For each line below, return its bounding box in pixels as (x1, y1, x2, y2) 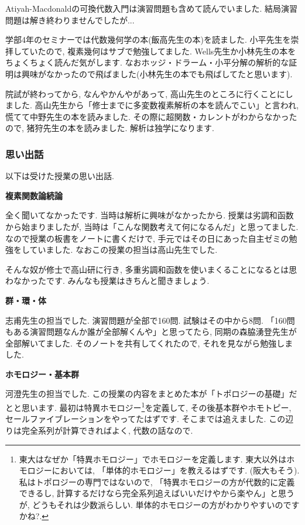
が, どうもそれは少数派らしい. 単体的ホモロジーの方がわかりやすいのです (19, 498, 300, 510)
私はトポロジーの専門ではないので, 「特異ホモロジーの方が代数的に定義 (19, 475, 295, 488)
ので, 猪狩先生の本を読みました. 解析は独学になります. (5, 122, 214, 134)
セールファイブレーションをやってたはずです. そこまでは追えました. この (5, 413, 286, 425)
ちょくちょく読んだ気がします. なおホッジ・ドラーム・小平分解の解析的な (5, 56, 289, 68)
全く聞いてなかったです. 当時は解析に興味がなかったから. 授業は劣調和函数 (5, 209, 294, 221)
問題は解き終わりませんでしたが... (5, 13, 135, 26)
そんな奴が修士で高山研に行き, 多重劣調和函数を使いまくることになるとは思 (5, 263, 297, 275)
